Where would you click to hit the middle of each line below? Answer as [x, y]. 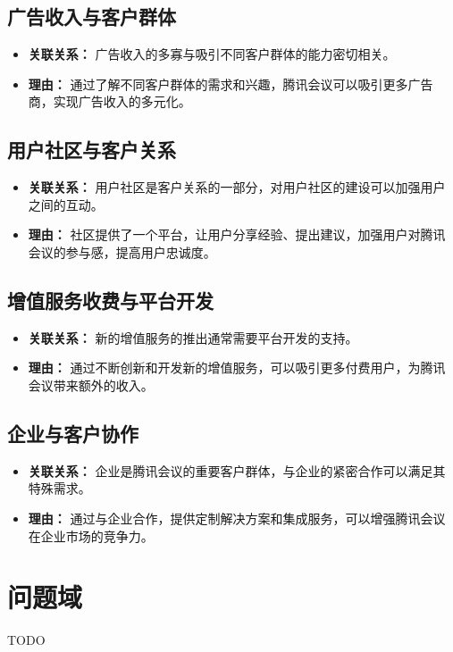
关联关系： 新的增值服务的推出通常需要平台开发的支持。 [193, 337]
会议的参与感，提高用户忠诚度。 [122, 251]
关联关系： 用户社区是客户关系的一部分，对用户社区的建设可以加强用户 [237, 187]
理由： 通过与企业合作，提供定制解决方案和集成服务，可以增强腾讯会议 [237, 518]
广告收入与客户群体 [92, 17]
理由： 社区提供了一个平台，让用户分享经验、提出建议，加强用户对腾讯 [237, 234]
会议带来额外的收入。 [91, 385]
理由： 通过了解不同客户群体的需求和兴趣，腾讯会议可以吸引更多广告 [231, 84]
